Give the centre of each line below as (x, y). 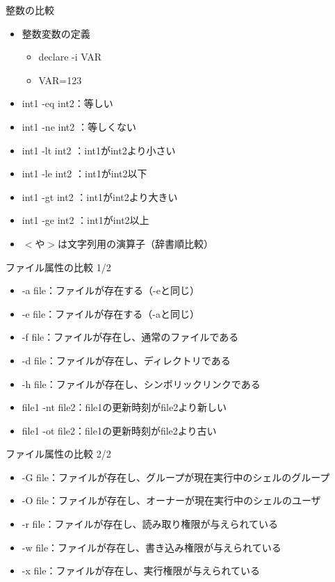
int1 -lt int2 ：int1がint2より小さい (99, 150)
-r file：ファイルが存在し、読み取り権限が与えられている (150, 524)
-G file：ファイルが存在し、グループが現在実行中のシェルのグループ (176, 477)
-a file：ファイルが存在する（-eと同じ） (111, 290)
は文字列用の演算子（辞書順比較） (136, 243)
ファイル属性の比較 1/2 (58, 267)
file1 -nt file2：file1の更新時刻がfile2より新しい (124, 407)
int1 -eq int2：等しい (67, 103)
